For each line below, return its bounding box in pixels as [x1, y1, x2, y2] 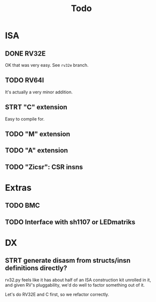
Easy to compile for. [5, 116, 45, 121]
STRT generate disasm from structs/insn [5, 257, 131, 265]
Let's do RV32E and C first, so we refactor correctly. [5, 291, 109, 297]
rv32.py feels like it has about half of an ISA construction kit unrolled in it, [5, 277, 151, 283]
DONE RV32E [5, 49, 46, 58]
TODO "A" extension [5, 146, 68, 155]
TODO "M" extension [5, 130, 70, 138]
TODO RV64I [5, 76, 45, 85]
